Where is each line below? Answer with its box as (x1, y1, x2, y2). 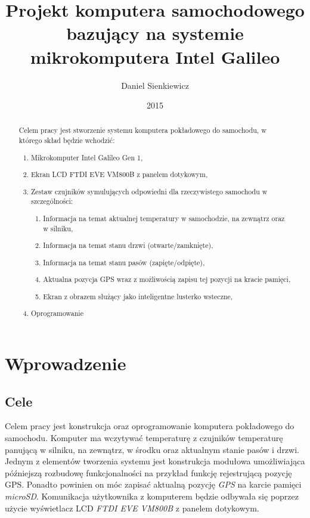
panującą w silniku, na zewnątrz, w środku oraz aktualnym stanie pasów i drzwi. (5, 443, 299, 455)
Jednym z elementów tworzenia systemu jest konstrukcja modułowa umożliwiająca (5, 455, 305, 467)
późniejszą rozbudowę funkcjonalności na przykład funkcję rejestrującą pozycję (5, 466, 292, 479)
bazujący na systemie (66, 21, 244, 45)
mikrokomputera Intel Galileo (30, 44, 280, 69)
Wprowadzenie (5, 351, 126, 376)
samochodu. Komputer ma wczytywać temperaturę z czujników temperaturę (5, 432, 283, 444)
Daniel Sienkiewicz (121, 79, 189, 91)
